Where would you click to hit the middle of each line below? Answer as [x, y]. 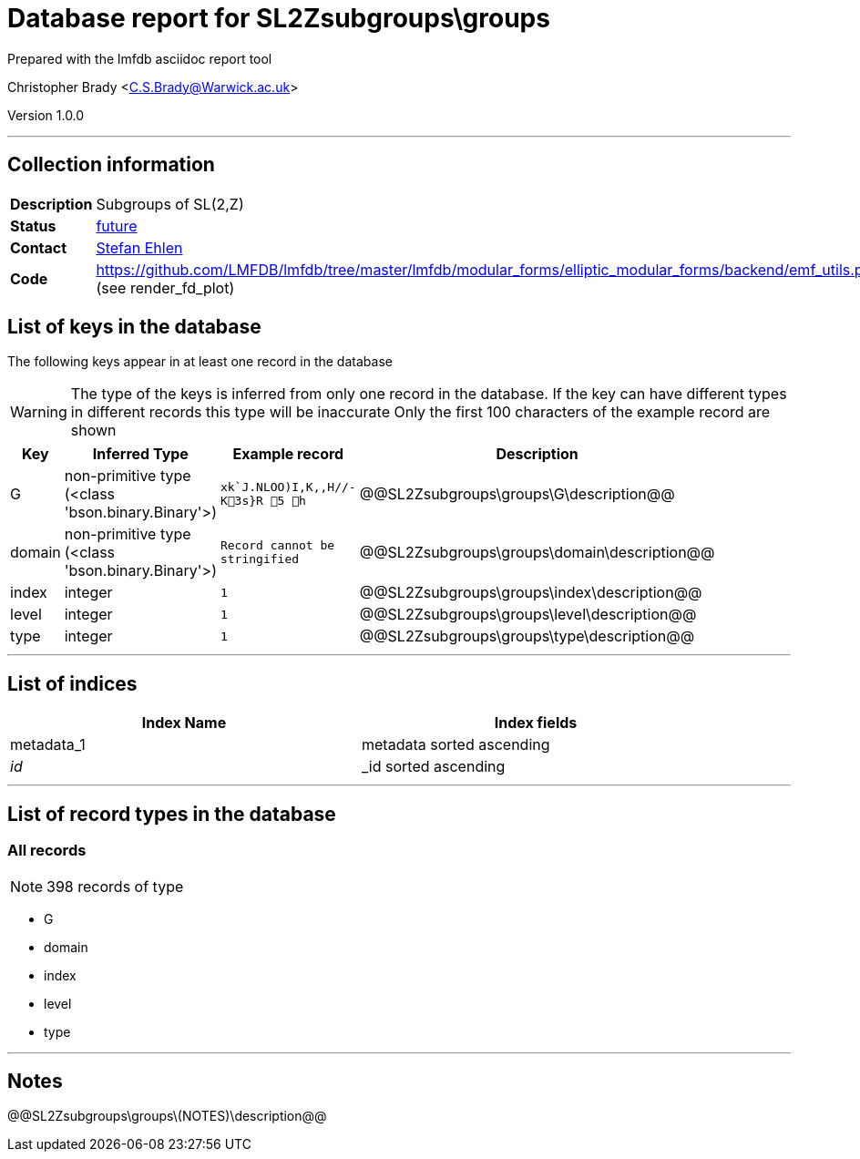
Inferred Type [140, 454]
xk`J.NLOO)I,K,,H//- [288, 487]
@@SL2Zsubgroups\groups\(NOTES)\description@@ [167, 1116]
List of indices [72, 683]
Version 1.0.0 [46, 115]
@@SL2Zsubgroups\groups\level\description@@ [528, 615]
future [117, 226]
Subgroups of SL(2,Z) [170, 204]
